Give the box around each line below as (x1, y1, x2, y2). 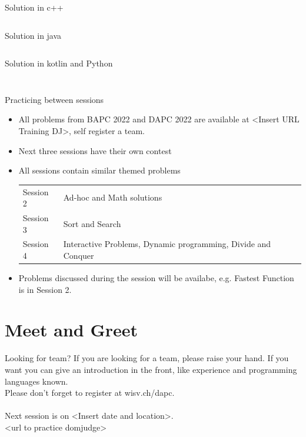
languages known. (5, 375, 68, 387)
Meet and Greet (5, 318, 138, 342)
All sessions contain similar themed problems (18, 164, 181, 176)
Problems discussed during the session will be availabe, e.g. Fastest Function (18, 272, 294, 284)
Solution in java (5, 29, 62, 41)
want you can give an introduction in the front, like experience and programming (5, 363, 297, 375)
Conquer (63, 249, 94, 261)
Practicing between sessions (5, 93, 104, 105)
